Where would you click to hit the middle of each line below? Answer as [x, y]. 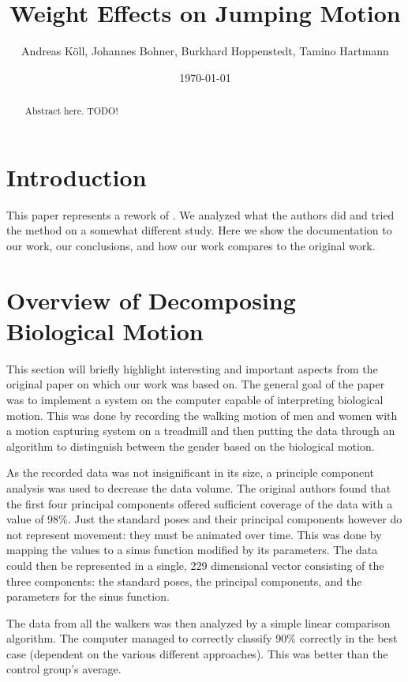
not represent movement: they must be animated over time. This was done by [194, 534]
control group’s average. [64, 669]
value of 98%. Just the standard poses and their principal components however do [204, 519]
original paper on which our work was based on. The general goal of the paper [196, 384]
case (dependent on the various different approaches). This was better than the [197, 653]
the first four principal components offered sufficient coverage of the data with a [200, 503]
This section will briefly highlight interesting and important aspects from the [192, 368]
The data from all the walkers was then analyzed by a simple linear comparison [198, 622]
